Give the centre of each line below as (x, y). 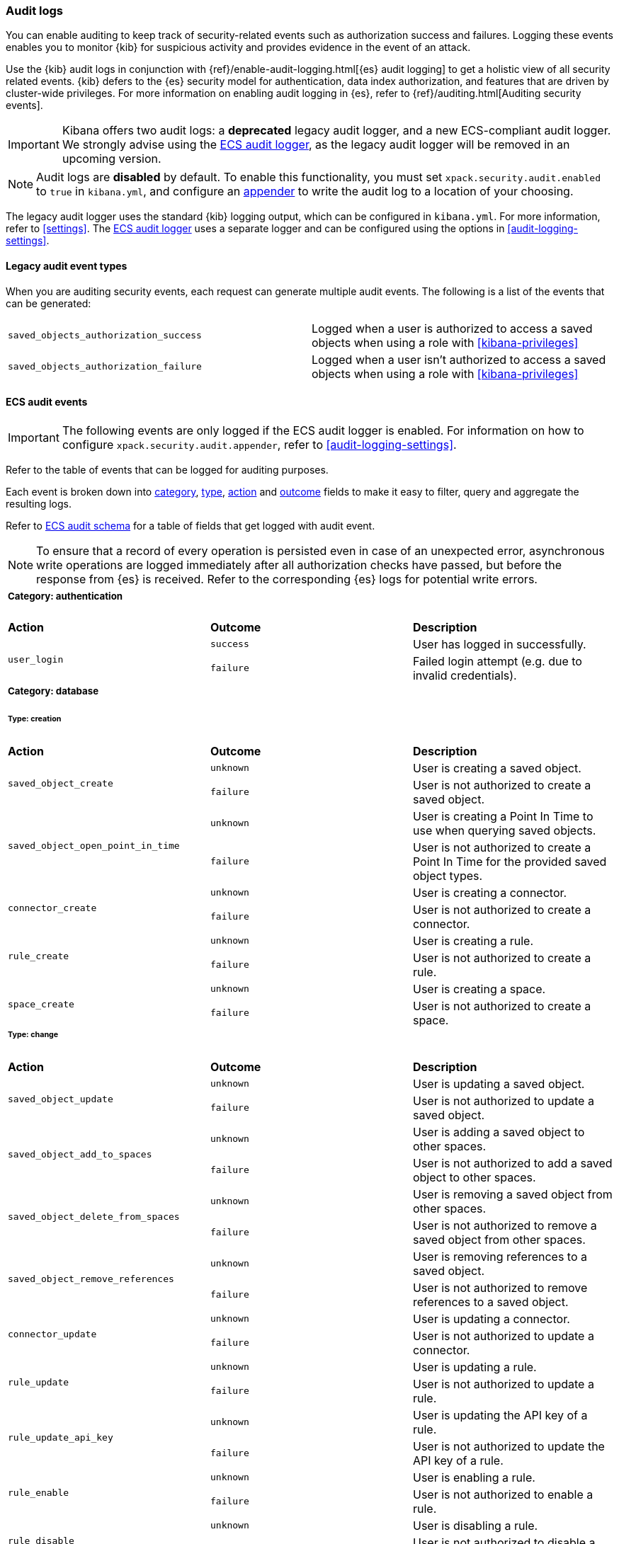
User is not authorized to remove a (505, 1225)
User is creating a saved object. (497, 768)
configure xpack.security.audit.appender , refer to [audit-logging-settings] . (259, 444)
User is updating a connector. (491, 1319)
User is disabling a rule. (475, 1525)
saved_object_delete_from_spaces (94, 1217)
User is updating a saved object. (499, 1083)
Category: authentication (66, 596)
